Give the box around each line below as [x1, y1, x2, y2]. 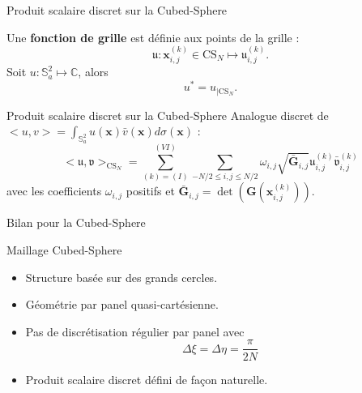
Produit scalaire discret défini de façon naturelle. [25, 370, 268, 387]
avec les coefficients [6, 182, 102, 199]
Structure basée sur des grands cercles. [25, 268, 218, 285]
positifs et [126, 182, 175, 199]
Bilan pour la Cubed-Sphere [6, 214, 146, 231]
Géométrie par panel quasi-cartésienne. [25, 296, 219, 313]
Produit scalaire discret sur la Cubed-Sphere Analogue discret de [6, 106, 329, 123]
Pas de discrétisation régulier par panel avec [25, 323, 245, 340]
